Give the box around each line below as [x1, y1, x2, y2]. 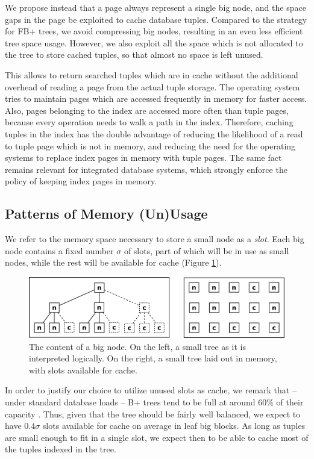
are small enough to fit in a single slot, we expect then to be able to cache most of [5, 431, 309, 443]
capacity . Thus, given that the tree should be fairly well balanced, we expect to [5, 407, 301, 420]
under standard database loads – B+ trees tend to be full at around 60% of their [5, 395, 304, 408]
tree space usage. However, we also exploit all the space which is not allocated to [5, 36, 303, 49]
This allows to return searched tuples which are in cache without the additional [5, 68, 298, 81]
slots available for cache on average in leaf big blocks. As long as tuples [42, 419, 306, 432]
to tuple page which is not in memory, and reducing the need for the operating [5, 139, 296, 152]
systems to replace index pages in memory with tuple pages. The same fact [5, 151, 282, 164]
